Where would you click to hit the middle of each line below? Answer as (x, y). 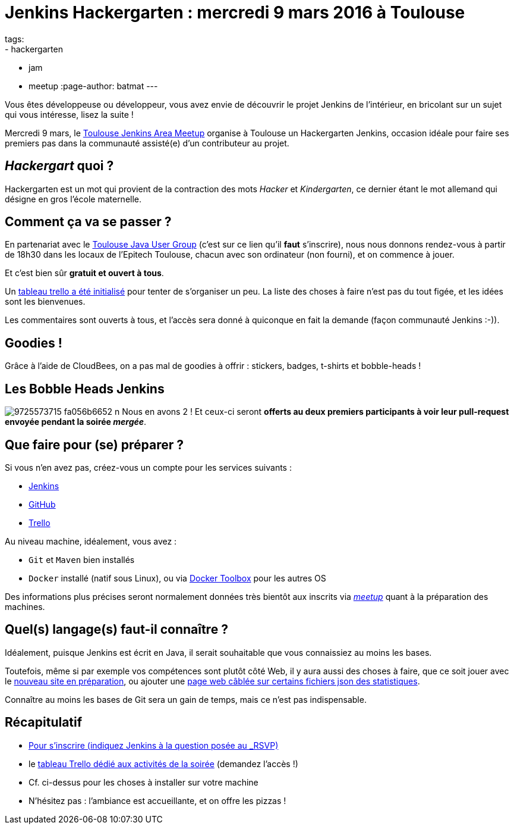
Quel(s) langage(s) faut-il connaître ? (116, 630)
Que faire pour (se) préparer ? (94, 445)
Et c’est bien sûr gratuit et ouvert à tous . (84, 273)
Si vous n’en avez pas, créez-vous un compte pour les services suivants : (148, 467)
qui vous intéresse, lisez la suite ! (69, 114)
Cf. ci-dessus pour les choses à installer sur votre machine (144, 782)
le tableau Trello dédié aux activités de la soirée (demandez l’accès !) (163, 764)
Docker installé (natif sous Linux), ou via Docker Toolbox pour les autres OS (177, 578)
